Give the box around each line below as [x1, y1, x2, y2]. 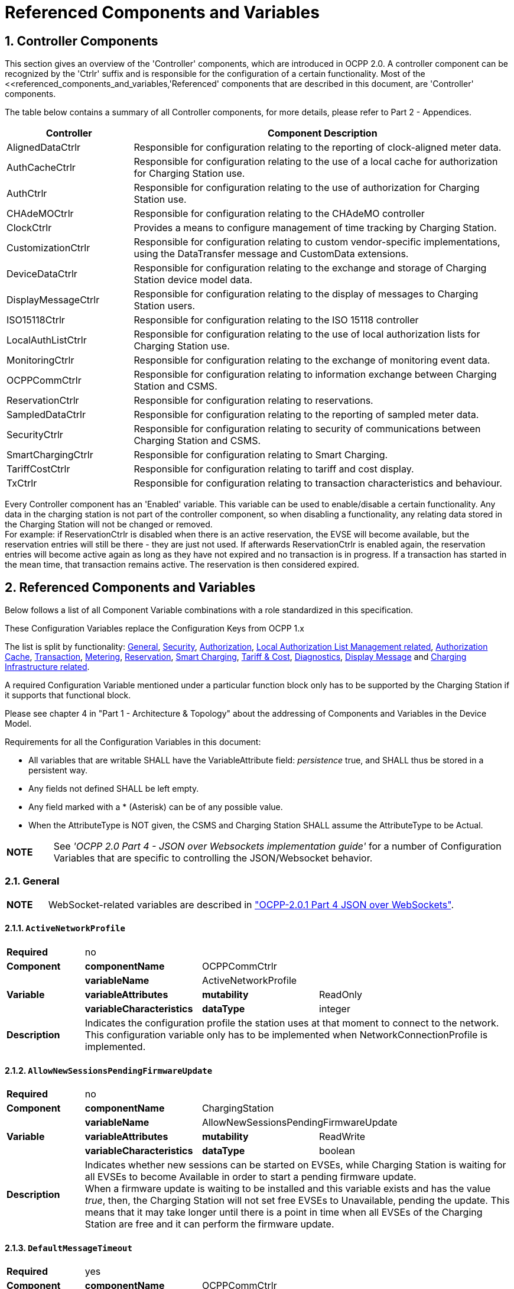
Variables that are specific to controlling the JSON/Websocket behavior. [53, 852, 373, 864]
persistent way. [28, 765, 87, 776]
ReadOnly [319, 988, 363, 1000]
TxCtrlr [6, 477, 37, 490]
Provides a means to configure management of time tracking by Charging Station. [134, 222, 497, 234]
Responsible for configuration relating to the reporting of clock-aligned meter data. [134, 141, 502, 154]
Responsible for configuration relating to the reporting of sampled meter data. [134, 409, 479, 421]
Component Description [267, 127, 378, 140]
